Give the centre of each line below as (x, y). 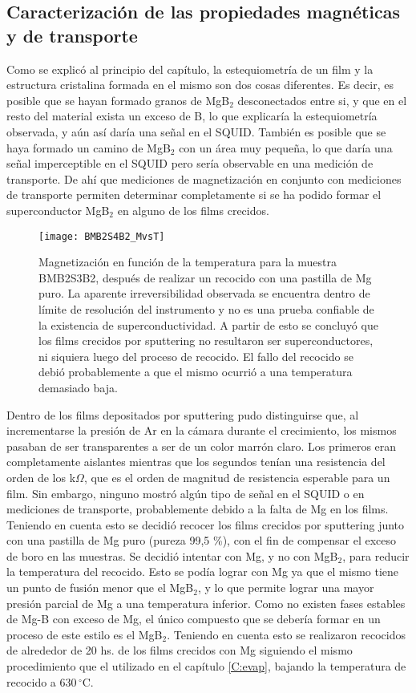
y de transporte (72, 35)
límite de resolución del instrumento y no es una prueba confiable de (206, 308)
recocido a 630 (42, 681)
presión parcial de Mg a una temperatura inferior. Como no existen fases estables (206, 603)
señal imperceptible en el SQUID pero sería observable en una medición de (190, 163)
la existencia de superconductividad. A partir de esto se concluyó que (208, 324)
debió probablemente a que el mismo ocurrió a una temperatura (196, 372)
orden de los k (41, 477)
